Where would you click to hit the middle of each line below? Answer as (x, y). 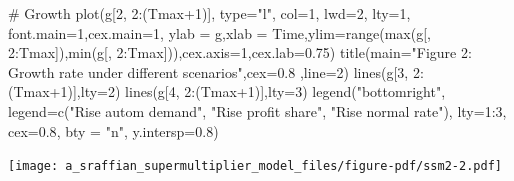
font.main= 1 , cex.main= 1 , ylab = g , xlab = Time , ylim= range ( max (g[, (219, 32)
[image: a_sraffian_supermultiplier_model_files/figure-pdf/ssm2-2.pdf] (255, 166)
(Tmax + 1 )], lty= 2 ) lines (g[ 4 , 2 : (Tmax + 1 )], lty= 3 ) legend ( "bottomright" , (227, 91)
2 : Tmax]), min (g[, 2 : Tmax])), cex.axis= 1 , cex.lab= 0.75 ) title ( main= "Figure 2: (240, 52)
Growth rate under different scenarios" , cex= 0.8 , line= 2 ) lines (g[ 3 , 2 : (216, 71)
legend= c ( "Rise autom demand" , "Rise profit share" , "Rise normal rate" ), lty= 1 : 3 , (257, 110)
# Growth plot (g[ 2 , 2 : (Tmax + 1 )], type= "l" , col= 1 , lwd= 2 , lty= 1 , (209, 13)
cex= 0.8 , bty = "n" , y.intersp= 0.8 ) (113, 130)
